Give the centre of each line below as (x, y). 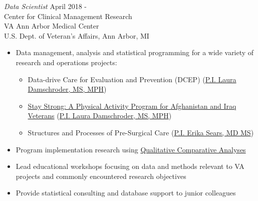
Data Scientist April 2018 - (45, 6)
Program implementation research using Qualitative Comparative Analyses (131, 149)
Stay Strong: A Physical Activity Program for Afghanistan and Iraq (132, 106)
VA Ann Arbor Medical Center (52, 26)
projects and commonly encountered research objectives (101, 176)
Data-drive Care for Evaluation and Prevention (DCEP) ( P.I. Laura (132, 79)
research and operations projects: (66, 62)
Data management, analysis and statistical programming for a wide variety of (135, 52)
